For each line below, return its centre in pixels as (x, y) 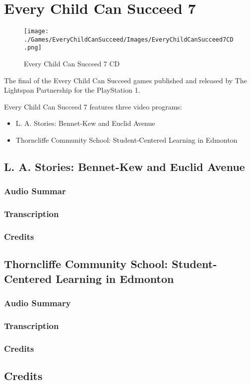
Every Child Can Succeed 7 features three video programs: (93, 106)
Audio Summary (37, 303)
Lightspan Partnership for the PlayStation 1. (72, 90)
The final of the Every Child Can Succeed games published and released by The (125, 80)
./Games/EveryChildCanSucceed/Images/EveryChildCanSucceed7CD (129, 39)
